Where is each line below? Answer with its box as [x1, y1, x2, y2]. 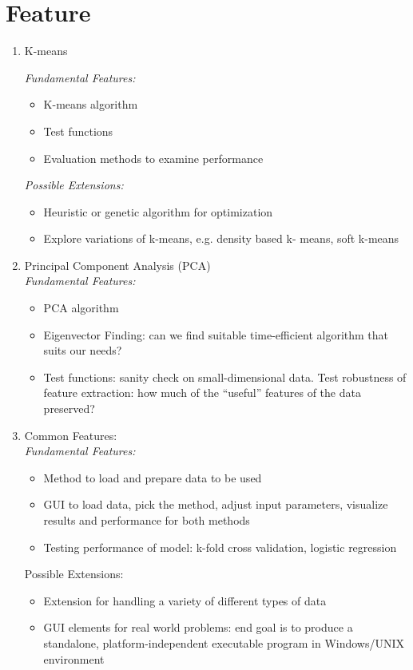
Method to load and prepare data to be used [43, 469, 262, 486]
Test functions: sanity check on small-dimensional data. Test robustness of [43, 368, 407, 385]
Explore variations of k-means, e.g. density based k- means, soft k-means [43, 230, 399, 247]
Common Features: [24, 426, 117, 443]
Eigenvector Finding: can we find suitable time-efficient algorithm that [43, 326, 389, 343]
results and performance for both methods [43, 512, 250, 528]
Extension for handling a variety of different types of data [43, 592, 327, 609]
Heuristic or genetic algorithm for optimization [43, 203, 273, 220]
